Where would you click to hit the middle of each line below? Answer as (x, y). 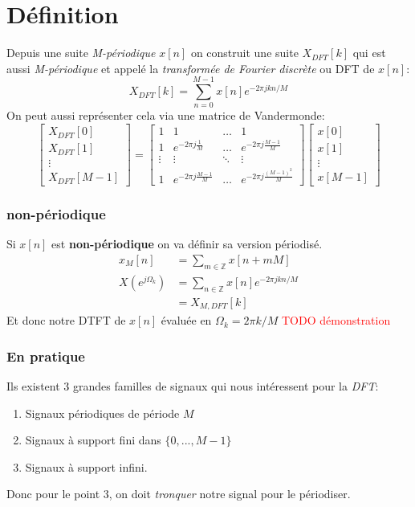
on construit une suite (244, 53)
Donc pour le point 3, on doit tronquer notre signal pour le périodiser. (179, 494)
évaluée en (186, 320)
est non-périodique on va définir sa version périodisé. (187, 244)
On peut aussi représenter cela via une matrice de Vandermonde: (166, 115)
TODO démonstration (336, 320)
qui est (369, 53)
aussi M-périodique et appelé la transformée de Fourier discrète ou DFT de (191, 68)
